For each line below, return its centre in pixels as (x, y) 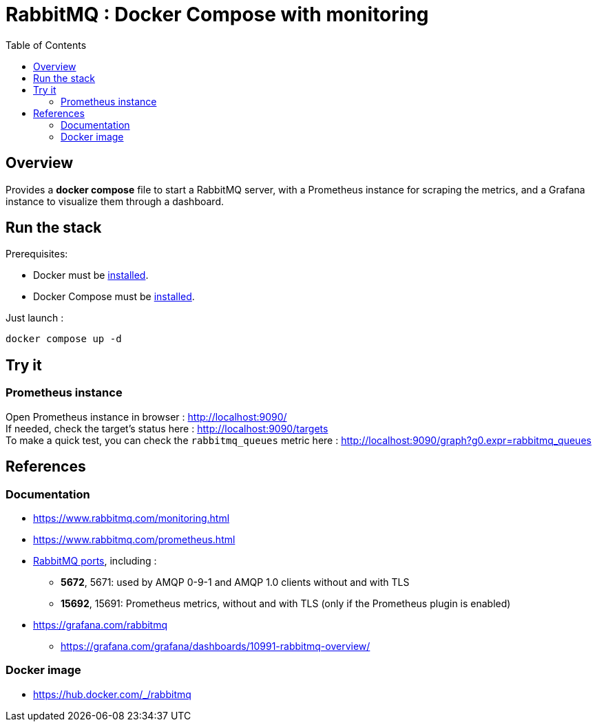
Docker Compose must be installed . (114, 297)
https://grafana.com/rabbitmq (101, 624)
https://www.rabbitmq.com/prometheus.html (134, 539)
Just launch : (35, 318)
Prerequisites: (37, 254)
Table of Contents (46, 45)
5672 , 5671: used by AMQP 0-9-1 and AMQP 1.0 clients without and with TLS (235, 582)
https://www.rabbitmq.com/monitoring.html (132, 518)
